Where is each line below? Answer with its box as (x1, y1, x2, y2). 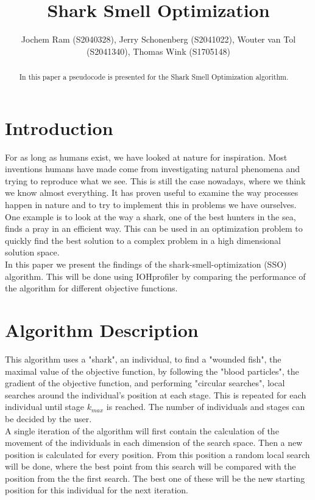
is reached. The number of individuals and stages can (106, 400, 305, 413)
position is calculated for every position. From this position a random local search (5, 448, 310, 460)
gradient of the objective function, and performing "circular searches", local (5, 377, 285, 389)
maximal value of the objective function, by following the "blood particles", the (5, 364, 299, 377)
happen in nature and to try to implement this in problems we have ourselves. (5, 198, 297, 211)
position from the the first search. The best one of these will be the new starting (5, 471, 305, 484)
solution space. (5, 246, 60, 259)
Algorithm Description (5, 318, 199, 342)
